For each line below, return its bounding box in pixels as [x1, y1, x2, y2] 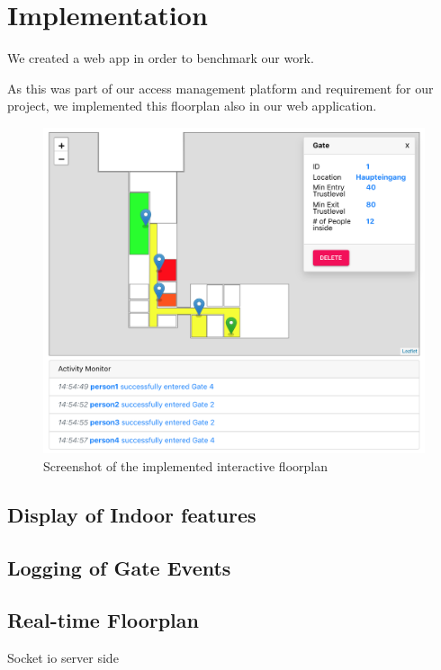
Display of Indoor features [7, 500, 256, 528]
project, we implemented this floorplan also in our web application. [7, 96, 377, 115]
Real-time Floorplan [7, 606, 199, 634]
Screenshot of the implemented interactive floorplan [43, 456, 328, 475]
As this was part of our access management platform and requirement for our [7, 78, 434, 97]
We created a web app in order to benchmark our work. [7, 49, 314, 67]
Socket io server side [7, 648, 119, 667]
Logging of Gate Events [7, 553, 231, 581]
